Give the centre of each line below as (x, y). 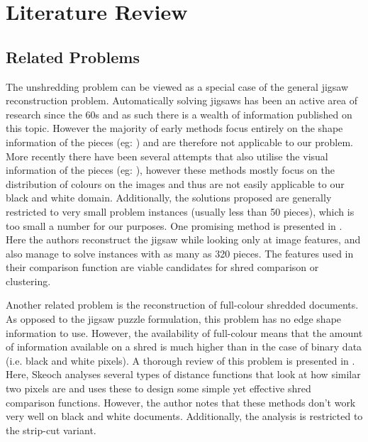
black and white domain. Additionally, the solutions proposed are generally (169, 198)
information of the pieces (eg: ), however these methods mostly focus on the (170, 170)
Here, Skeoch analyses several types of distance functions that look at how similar (183, 374)
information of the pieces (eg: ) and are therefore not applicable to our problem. (179, 142)
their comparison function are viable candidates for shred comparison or (162, 267)
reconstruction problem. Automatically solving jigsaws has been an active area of (182, 100)
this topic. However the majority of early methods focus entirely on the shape (174, 128)
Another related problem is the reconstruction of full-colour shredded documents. (182, 305)
